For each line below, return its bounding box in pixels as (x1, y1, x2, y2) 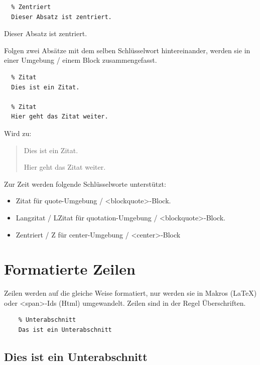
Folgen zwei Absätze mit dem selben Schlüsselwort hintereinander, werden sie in (4, 45, 250, 55)
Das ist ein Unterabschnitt (18, 326, 112, 333)
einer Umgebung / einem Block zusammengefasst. (4, 55, 157, 65)
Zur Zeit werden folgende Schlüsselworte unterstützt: (4, 178, 166, 189)
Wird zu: (4, 128, 32, 138)
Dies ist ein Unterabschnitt (4, 348, 148, 364)
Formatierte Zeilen (4, 259, 136, 279)
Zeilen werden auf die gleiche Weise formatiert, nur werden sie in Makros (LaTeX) (4, 288, 257, 298)
